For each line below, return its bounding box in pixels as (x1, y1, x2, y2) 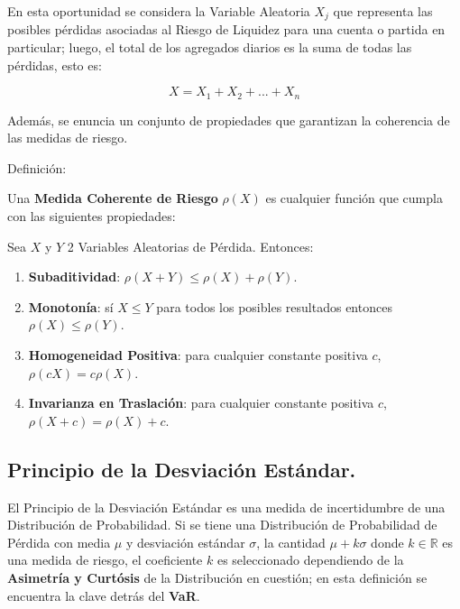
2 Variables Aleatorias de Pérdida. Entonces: (67, 236, 314, 255)
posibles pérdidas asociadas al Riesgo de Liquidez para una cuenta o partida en (7, 20, 446, 39)
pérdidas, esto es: (7, 55, 102, 74)
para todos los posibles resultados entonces (156, 297, 392, 316)
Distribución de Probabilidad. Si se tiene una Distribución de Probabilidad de (7, 515, 437, 534)
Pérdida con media (7, 532, 111, 551)
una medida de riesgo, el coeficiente (7, 550, 203, 569)
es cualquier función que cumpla (265, 189, 443, 208)
